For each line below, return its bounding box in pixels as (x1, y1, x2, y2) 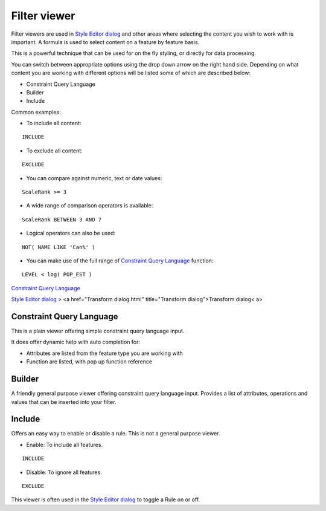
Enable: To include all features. (26, 441, 103, 448)
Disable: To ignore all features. (26, 469, 102, 476)
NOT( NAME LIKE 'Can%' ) (22, 244, 95, 250)
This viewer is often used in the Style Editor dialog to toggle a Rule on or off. (11, 496, 200, 503)
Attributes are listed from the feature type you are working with (26, 350, 184, 357)
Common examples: (11, 108, 61, 116)
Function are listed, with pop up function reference (26, 358, 153, 365)
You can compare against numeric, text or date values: (26, 174, 162, 181)
